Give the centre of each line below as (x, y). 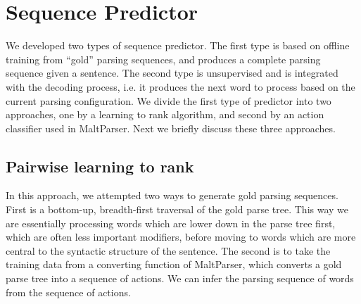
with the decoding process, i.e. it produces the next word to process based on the (180, 86)
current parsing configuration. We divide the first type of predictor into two (169, 100)
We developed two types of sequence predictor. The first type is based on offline (178, 45)
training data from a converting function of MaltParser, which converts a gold (174, 264)
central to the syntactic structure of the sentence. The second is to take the (168, 250)
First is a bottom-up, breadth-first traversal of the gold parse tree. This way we (177, 209)
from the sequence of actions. (68, 292)
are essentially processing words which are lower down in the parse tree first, (171, 223)
